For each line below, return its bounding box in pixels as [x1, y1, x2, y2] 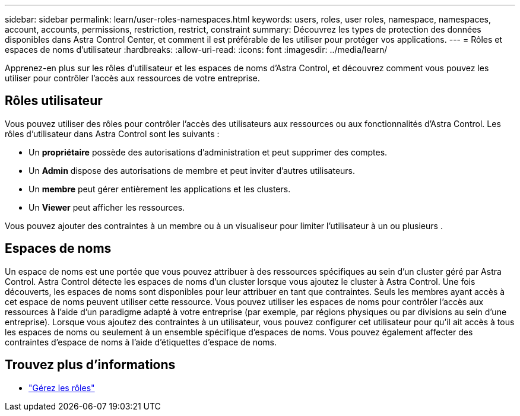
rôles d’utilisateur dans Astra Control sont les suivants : [5, 128, 220, 139]
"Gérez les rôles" [28, 382, 95, 393]
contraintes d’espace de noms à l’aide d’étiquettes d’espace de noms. [5, 336, 277, 347]
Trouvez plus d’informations [5, 357, 176, 373]
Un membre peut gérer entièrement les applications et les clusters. [28, 183, 291, 194]
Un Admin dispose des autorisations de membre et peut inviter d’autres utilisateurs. [28, 165, 356, 176]
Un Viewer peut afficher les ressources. [28, 202, 185, 212]
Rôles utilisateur [5, 93, 103, 109]
